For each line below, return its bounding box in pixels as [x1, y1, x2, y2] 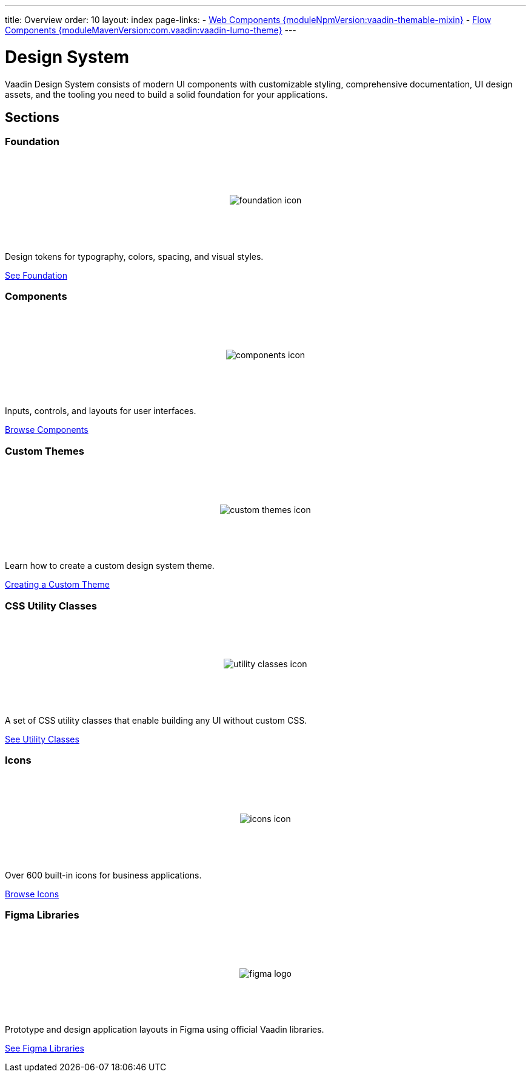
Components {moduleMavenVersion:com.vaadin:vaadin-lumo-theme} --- [5, 25, 296, 35]
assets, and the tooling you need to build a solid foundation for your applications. [5, 89, 328, 100]
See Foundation [5, 270, 67, 280]
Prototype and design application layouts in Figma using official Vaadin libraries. [5, 1024, 324, 1035]
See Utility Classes [5, 733, 79, 744]
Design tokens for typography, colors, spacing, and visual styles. [5, 251, 264, 262]
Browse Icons [5, 888, 59, 899]
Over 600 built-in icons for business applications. [5, 869, 202, 880]
